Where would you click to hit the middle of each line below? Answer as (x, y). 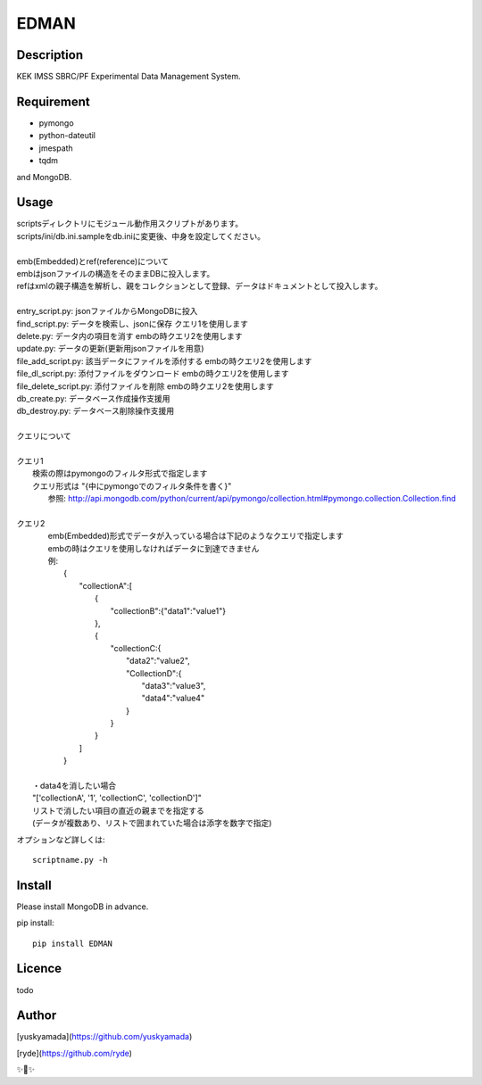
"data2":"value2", (158, 661)
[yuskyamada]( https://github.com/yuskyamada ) (104, 1037)
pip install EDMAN (73, 943)
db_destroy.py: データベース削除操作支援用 (96, 411)
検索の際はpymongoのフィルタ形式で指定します (120, 474)
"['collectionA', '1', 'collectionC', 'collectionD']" (117, 798)
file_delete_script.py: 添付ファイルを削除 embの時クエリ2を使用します (145, 386)
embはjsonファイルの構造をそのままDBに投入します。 (116, 273)
